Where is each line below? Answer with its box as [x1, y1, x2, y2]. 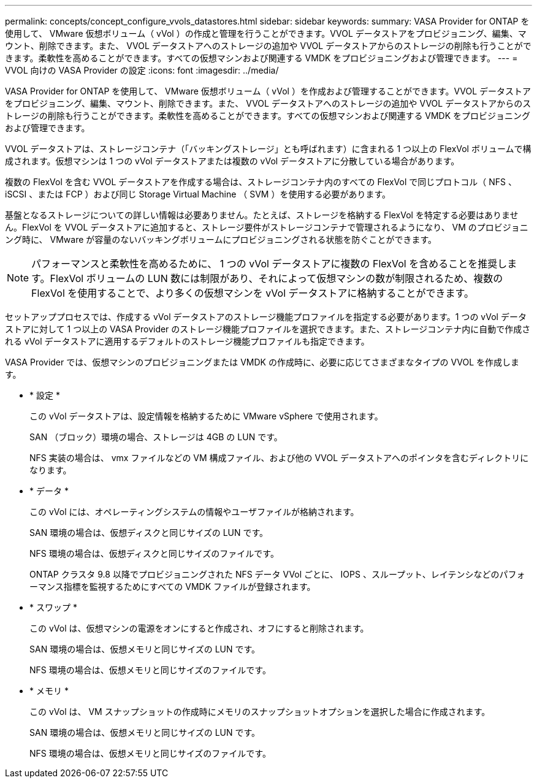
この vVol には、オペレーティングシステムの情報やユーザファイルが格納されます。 [29, 506, 359, 517]
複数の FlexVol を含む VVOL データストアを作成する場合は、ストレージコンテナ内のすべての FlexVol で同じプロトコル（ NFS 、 [5, 177, 517, 187]
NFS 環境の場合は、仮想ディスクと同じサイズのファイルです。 [29, 548, 279, 559]
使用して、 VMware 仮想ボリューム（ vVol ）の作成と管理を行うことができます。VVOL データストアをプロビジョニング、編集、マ [5, 28, 527, 39]
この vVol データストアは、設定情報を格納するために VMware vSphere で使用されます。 [29, 411, 383, 421]
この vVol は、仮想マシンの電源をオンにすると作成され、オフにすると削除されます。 [29, 623, 369, 633]
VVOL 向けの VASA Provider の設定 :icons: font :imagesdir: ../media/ [5, 65, 279, 75]
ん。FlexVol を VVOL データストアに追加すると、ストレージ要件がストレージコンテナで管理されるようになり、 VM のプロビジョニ [5, 222, 528, 232]
